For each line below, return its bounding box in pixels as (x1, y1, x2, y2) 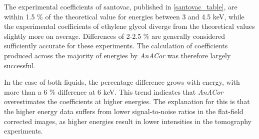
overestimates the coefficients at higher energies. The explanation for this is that (4, 96, 250, 107)
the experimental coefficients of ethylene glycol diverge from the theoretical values (4, 21, 255, 31)
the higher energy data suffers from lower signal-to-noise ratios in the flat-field (4, 106, 243, 116)
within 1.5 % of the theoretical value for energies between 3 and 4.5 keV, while (4, 11, 244, 21)
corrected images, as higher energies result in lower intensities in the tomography (4, 116, 251, 126)
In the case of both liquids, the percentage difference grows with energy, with (4, 77, 240, 87)
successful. (4, 60, 35, 70)
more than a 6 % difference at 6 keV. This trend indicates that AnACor (4, 86, 223, 97)
